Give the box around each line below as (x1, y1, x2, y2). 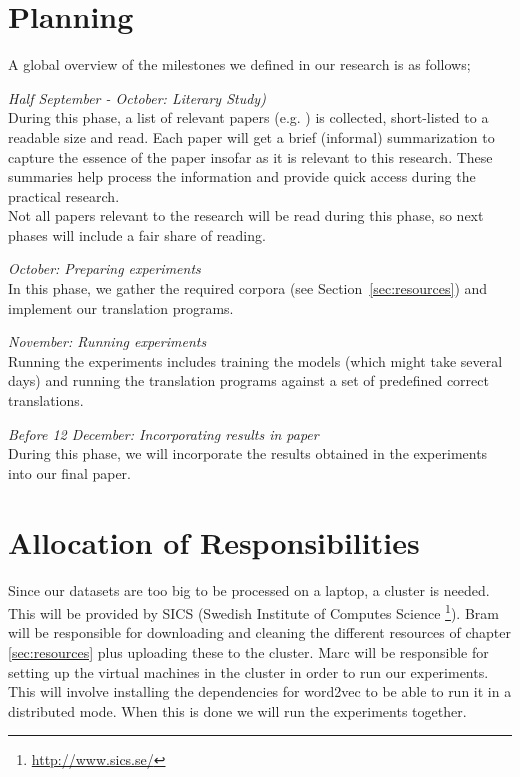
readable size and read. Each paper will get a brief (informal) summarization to (8, 126, 495, 147)
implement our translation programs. (8, 297, 234, 318)
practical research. (8, 185, 120, 206)
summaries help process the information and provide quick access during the (8, 166, 476, 187)
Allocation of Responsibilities (8, 521, 420, 562)
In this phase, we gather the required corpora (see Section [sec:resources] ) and (8, 278, 488, 299)
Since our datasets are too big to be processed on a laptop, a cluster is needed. (8, 579, 490, 600)
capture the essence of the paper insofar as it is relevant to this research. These (8, 146, 493, 167)
